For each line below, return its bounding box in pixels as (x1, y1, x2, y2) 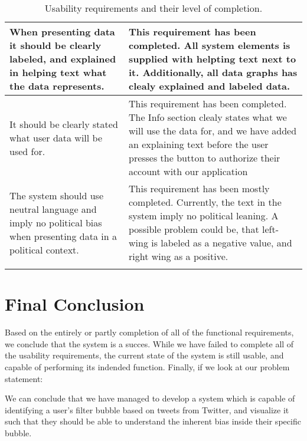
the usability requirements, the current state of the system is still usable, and (5, 349, 284, 361)
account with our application (128, 164, 248, 178)
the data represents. (9, 79, 104, 93)
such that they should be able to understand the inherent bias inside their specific (5, 415, 301, 427)
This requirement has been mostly (128, 182, 270, 195)
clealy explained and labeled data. (128, 79, 290, 93)
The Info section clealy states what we (128, 110, 287, 124)
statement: (5, 372, 43, 384)
